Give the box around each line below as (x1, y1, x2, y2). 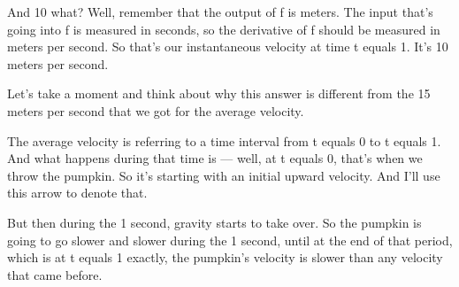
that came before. (7, 265, 103, 283)
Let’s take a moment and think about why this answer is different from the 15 (7, 84, 431, 103)
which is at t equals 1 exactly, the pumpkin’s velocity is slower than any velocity (7, 248, 443, 267)
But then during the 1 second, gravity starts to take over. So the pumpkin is (7, 213, 422, 231)
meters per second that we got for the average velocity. (7, 101, 304, 120)
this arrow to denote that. (7, 183, 148, 202)
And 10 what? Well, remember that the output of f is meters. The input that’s (7, 3, 433, 20)
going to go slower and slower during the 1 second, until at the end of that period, (7, 230, 453, 249)
